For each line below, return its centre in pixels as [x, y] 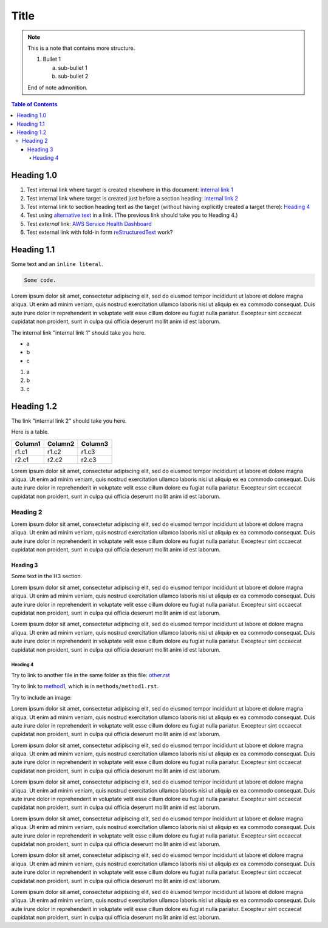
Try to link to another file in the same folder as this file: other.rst [91, 675]
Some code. [40, 280]
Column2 [61, 443]
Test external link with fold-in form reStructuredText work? [100, 232]
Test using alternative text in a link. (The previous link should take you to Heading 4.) [132, 215]
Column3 [95, 443]
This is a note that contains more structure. [81, 48]
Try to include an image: [42, 697]
